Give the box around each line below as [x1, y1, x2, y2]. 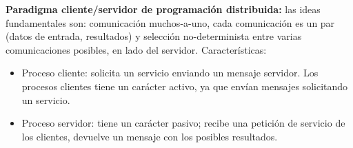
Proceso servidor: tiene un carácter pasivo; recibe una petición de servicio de [21, 116, 345, 130]
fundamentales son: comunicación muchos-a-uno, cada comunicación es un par [6, 15, 335, 30]
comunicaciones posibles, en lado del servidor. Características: [6, 42, 267, 56]
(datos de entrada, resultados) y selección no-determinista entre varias [6, 29, 302, 43]
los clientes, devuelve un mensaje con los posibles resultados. [21, 129, 278, 143]
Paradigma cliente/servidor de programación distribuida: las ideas [6, 2, 321, 16]
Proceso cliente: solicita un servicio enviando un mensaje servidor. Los [21, 65, 319, 80]
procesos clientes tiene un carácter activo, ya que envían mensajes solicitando [21, 78, 348, 93]
